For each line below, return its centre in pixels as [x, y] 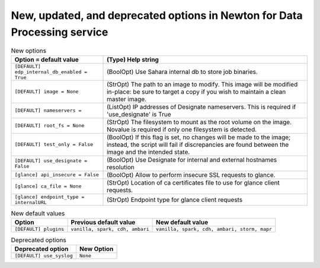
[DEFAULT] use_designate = [51, 161]
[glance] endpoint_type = [49, 197]
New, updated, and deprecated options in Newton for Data [157, 15]
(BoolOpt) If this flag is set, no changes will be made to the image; [199, 137]
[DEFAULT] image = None [47, 92]
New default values [38, 213]
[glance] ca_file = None [48, 186]
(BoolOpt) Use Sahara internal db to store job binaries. [182, 72]
